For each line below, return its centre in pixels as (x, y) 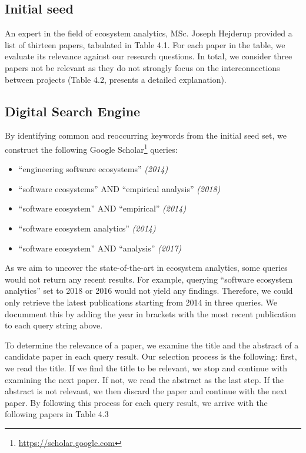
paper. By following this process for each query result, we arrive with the (136, 402)
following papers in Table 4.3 (57, 414)
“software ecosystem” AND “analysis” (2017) (100, 248)
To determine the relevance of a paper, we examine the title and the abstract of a (152, 345)
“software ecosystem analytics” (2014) (87, 228)
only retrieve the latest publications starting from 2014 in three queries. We (141, 302)
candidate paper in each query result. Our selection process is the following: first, (151, 356)
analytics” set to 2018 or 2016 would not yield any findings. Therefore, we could (149, 291)
